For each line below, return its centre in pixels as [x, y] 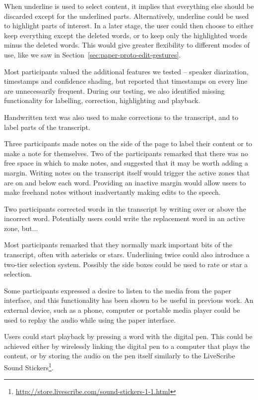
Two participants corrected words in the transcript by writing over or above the [125, 208]
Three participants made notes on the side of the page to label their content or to [128, 143]
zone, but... [21, 228]
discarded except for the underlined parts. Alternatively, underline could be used [127, 16]
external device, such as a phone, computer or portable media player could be [122, 310]
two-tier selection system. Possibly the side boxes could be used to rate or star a [126, 264]
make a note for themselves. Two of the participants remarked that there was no [126, 153]
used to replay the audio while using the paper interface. [90, 319]
